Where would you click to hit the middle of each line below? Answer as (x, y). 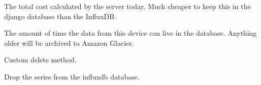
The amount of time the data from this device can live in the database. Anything (130, 33)
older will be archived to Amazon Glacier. (69, 42)
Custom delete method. (40, 60)
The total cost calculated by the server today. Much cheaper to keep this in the (127, 6)
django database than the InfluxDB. (60, 16)
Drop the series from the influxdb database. (72, 76)
